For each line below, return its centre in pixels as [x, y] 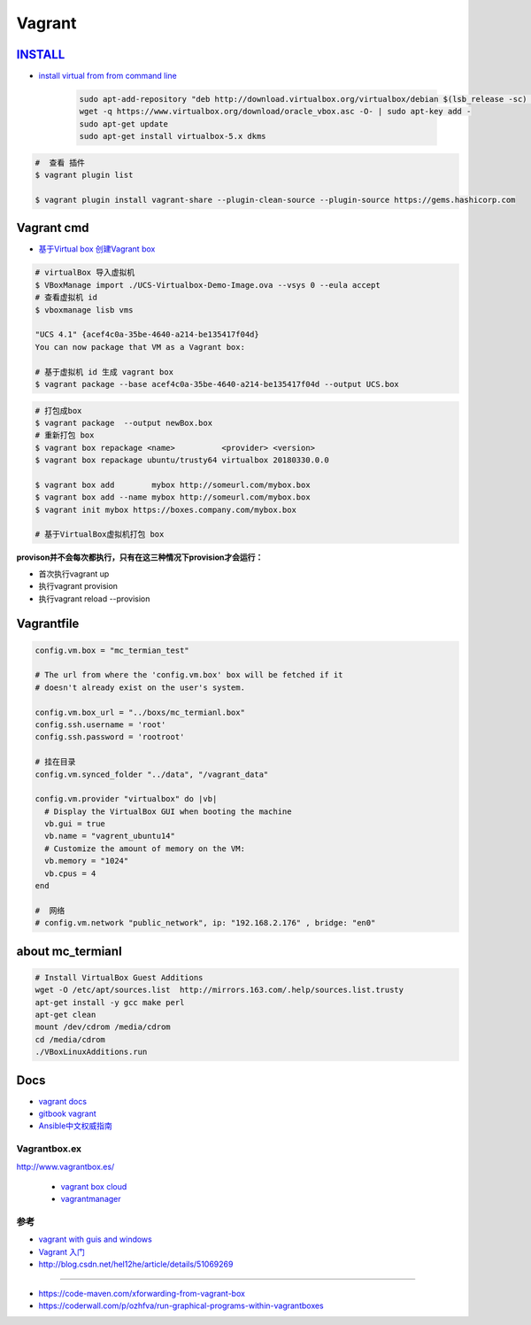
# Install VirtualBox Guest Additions [119, 977]
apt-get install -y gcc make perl [110, 1002]
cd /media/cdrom [70, 1039]
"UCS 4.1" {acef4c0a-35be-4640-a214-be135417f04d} [147, 335]
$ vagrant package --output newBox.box [123, 422]
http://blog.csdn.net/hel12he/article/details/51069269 [136, 1264]
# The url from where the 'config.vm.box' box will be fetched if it [189, 675]
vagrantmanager [91, 1199]
